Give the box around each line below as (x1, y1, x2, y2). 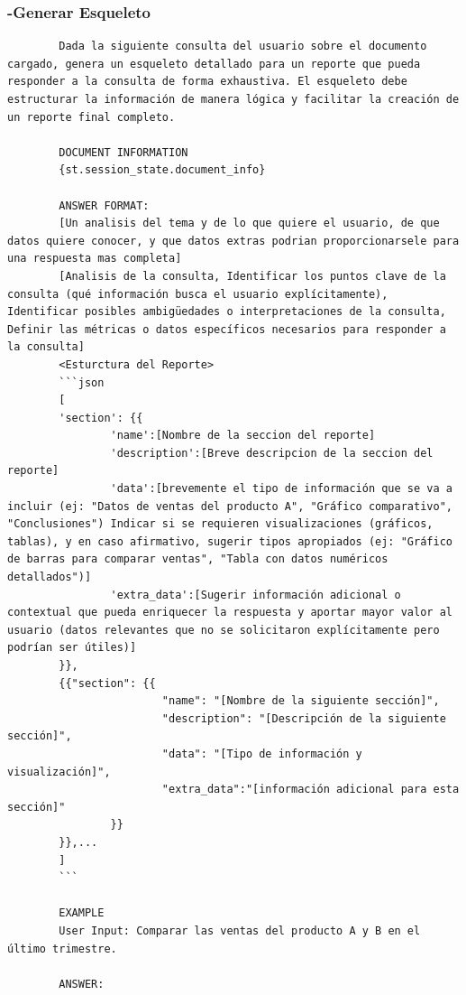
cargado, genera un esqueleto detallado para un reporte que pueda (7, 57, 421, 70)
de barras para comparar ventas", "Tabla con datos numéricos (7, 553, 388, 566)
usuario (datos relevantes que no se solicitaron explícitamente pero (7, 623, 440, 637)
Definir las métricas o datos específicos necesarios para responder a (7, 322, 446, 336)
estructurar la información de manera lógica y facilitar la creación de (7, 93, 460, 106)
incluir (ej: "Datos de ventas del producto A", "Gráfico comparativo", (7, 499, 452, 513)
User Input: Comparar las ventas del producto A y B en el (59, 924, 421, 937)
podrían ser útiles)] (7, 641, 137, 655)
